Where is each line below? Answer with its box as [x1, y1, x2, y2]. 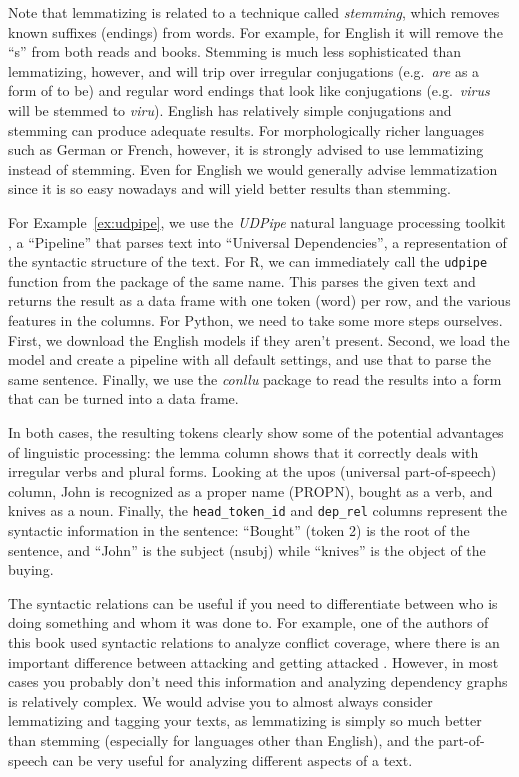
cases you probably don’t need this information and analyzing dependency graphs [8, 671, 508, 692]
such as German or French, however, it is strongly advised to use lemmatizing [8, 139, 484, 160]
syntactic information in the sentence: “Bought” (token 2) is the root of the [8, 519, 470, 540]
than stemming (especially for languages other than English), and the [8, 729, 434, 750]
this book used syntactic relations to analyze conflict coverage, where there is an [8, 631, 500, 652]
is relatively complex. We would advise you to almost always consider [8, 690, 433, 711]
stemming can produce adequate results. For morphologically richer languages [8, 119, 484, 140]
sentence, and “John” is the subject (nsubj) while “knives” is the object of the [8, 539, 486, 560]
